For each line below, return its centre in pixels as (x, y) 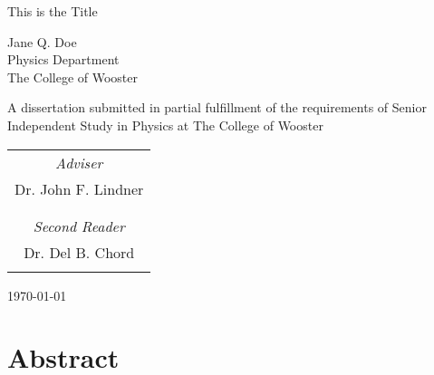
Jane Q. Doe (42, 41)
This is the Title (53, 11)
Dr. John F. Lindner (79, 188)
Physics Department (63, 59)
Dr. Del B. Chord (79, 252)
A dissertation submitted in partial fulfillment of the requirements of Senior (217, 107)
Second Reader (79, 226)
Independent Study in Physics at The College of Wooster (165, 125)
